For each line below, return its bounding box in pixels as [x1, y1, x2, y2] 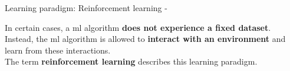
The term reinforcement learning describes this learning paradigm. [5, 55, 258, 68]
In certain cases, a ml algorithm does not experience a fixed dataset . [5, 21, 271, 33]
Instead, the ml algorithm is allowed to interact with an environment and [5, 33, 286, 45]
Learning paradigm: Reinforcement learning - [5, 2, 167, 13]
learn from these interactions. [5, 44, 111, 56]
